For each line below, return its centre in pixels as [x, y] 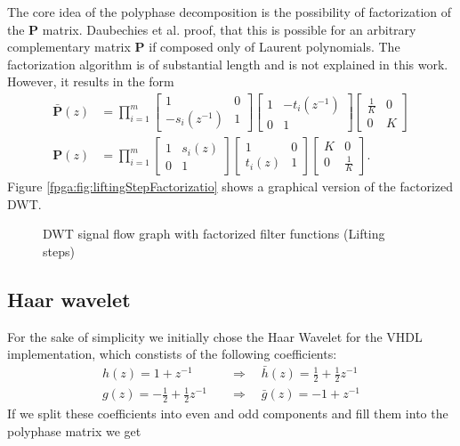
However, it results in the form [91, 81]
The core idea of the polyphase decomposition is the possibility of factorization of [230, 12]
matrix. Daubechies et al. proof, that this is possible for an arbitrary [229, 29]
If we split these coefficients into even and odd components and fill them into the [228, 414]
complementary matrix [69, 47]
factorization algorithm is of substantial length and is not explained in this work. [228, 64]
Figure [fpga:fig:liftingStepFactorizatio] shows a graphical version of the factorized [230, 187]
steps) [59, 251]
